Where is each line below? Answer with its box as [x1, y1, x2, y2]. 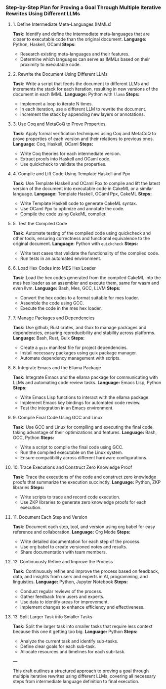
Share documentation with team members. [20, 549, 107, 555]
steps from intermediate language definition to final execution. [12, 679, 140, 685]
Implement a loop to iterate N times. [20, 101, 93, 107]
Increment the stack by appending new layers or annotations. [20, 111, 145, 117]
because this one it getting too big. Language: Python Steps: [12, 629, 138, 635]
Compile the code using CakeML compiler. [20, 211, 107, 217]
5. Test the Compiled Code [12, 221, 67, 227]
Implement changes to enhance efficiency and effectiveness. [20, 604, 145, 610]
